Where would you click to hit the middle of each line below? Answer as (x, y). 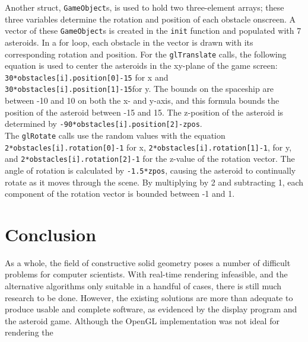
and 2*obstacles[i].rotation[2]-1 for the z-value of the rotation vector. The (150, 159)
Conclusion (51, 234)
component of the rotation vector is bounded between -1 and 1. (120, 194)
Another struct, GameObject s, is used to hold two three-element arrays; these (145, 7)
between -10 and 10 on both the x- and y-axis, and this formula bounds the (142, 100)
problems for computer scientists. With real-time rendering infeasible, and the (146, 274)
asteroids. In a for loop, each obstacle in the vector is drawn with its (129, 42)
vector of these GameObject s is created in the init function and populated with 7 (153, 31)
